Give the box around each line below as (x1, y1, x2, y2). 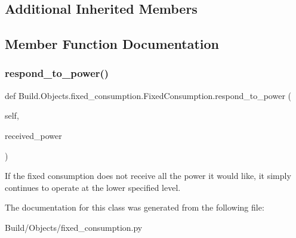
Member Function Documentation (5, 35, 220, 53)
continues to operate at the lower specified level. (5, 181, 181, 193)
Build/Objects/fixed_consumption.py (5, 221, 143, 233)
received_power (5, 129, 62, 141)
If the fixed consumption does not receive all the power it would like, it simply (5, 169, 291, 182)
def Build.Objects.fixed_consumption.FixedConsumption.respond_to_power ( (5, 89, 291, 101)
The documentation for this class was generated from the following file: (5, 201, 264, 214)
